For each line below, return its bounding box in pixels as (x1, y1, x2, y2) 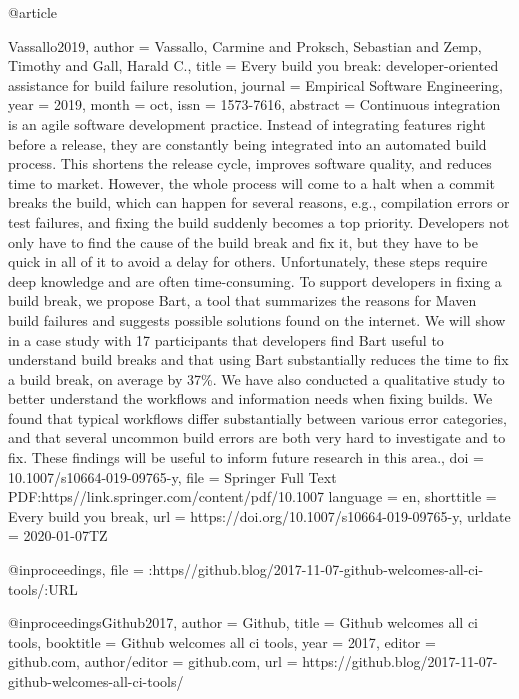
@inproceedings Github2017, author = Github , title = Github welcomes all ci (8, 612, 478, 633)
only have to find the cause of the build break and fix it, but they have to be (8, 231, 478, 252)
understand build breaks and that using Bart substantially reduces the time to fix (8, 349, 509, 370)
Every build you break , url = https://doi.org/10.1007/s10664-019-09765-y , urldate (8, 505, 511, 526)
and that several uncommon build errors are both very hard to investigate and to (8, 427, 506, 448)
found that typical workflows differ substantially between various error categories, (8, 407, 507, 428)
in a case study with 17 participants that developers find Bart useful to (8, 329, 444, 350)
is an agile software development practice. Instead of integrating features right (8, 113, 486, 134)
